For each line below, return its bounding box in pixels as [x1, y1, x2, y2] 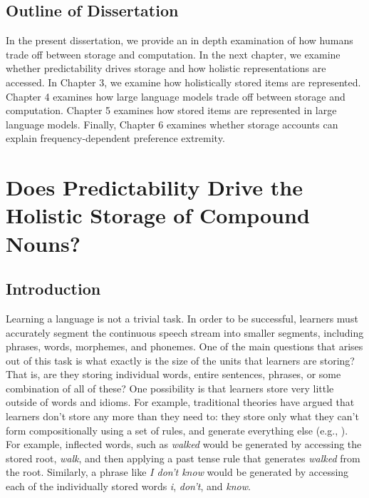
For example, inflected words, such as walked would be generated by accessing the [6, 437, 362, 452]
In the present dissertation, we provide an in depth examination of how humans [6, 33, 353, 48]
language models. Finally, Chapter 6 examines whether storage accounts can [6, 116, 338, 131]
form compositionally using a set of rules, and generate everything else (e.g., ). [6, 422, 348, 437]
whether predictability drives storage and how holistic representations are [6, 61, 326, 76]
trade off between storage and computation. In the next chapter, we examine [6, 46, 341, 61]
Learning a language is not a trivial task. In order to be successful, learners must [6, 310, 358, 325]
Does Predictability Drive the [6, 173, 303, 202]
